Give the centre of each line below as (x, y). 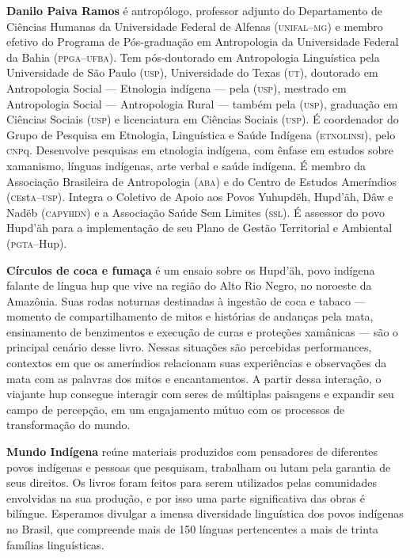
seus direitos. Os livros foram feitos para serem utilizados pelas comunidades (192, 482)
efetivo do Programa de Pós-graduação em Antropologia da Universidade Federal (203, 42)
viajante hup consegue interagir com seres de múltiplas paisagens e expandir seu (200, 394)
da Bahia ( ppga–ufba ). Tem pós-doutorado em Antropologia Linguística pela (193, 57)
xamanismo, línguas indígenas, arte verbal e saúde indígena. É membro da (186, 165)
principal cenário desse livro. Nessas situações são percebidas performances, (189, 347)
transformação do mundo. (68, 425)
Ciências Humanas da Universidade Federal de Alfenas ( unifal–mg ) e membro (195, 26)
